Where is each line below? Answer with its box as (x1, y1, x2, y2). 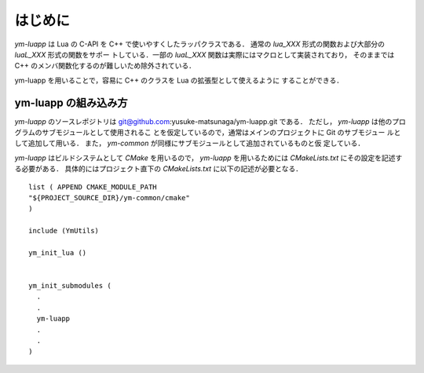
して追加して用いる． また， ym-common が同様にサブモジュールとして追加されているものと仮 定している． (14, 138, 365, 148)
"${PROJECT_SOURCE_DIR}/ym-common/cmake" (28, 193, 190, 202)
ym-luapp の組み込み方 (14, 96, 129, 109)
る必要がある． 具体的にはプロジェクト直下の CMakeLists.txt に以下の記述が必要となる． (14, 164, 302, 174)
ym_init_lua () (28, 248, 87, 257)
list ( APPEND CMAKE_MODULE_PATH (28, 182, 157, 192)
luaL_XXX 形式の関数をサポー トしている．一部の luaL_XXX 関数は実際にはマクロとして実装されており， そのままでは (14, 49, 395, 59)
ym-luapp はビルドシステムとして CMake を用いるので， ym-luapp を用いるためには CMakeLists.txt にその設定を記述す (14, 153, 403, 163)
